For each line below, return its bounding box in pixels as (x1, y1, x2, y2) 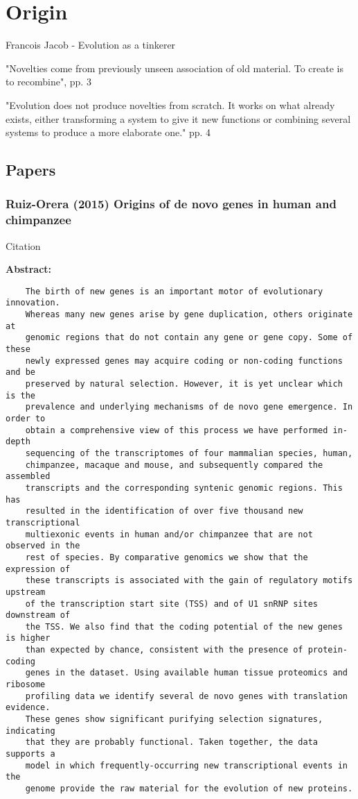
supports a (6, 749, 55, 759)
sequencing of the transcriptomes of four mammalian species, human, (25, 448, 353, 458)
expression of (6, 564, 71, 574)
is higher (6, 633, 51, 644)
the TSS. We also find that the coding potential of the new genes (25, 621, 343, 632)
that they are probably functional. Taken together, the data (25, 737, 319, 748)
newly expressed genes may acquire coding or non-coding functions (25, 355, 343, 366)
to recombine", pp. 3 (6, 74, 91, 89)
